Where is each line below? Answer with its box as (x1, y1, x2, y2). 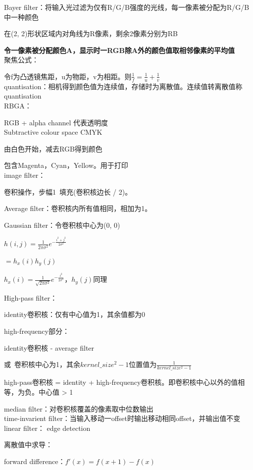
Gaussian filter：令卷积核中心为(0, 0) (4, 219, 120, 230)
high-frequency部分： (4, 325, 69, 336)
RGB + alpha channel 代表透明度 (4, 117, 108, 127)
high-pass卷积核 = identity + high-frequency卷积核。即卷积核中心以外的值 (4, 377, 238, 387)
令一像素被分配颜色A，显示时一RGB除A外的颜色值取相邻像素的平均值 (4, 45, 235, 55)
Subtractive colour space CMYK (4, 127, 102, 137)
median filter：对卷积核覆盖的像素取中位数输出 (4, 403, 153, 414)
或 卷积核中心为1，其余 (4, 359, 80, 369)
